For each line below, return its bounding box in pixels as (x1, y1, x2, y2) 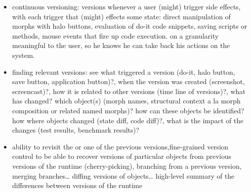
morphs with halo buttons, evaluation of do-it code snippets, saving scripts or (12, 21, 247, 31)
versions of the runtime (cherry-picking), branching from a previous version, (12, 160, 242, 171)
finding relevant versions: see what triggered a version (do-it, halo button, (12, 66, 235, 77)
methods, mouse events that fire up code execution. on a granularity (12, 30, 219, 41)
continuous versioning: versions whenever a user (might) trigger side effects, (12, 1, 241, 11)
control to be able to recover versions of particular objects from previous (12, 151, 231, 161)
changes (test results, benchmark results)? (12, 125, 139, 135)
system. (12, 49, 35, 60)
